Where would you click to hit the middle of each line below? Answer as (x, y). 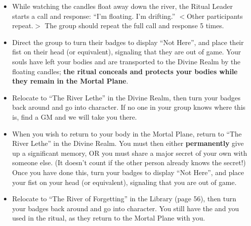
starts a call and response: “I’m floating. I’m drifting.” (94, 16)
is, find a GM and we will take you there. (75, 116)
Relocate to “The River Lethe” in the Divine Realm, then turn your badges (126, 97)
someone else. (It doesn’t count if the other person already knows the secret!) (129, 162)
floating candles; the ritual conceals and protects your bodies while (125, 71)
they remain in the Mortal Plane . (70, 81)
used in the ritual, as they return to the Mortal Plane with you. (109, 218)
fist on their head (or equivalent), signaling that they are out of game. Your (126, 52)
